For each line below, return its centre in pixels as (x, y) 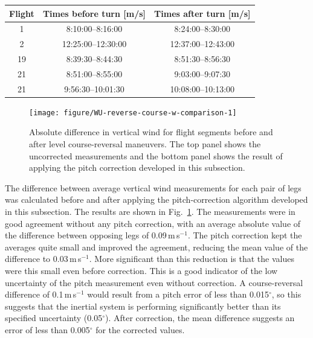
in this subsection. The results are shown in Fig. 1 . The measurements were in (150, 212)
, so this (286, 294)
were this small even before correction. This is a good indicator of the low (141, 270)
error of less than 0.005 (47, 329)
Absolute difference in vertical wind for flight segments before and (151, 132)
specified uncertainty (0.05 (54, 318)
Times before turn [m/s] (94, 13)
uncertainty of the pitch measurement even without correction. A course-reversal (154, 282)
